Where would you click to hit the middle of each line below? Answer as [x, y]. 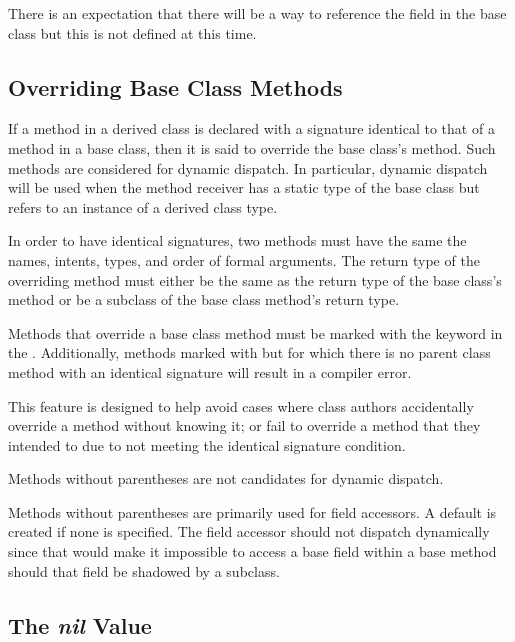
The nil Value [80, 624]
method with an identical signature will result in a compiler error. [210, 371]
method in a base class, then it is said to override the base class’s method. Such [252, 147]
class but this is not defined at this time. [132, 32]
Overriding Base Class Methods [175, 86]
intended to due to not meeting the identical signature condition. [207, 444]
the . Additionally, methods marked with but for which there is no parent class [249, 352]
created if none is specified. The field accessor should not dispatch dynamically [249, 531]
